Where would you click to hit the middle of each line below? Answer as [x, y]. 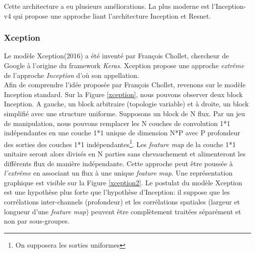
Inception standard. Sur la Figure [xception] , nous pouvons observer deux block [123, 94]
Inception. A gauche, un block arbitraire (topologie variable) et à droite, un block [127, 104]
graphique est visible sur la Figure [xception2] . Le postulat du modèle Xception [123, 182]
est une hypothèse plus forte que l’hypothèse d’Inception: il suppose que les [117, 192]
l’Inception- [229, 6]
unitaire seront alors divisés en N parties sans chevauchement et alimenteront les [125, 153]
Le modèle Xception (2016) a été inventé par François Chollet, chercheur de [116, 56]
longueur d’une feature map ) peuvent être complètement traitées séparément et [123, 211]
